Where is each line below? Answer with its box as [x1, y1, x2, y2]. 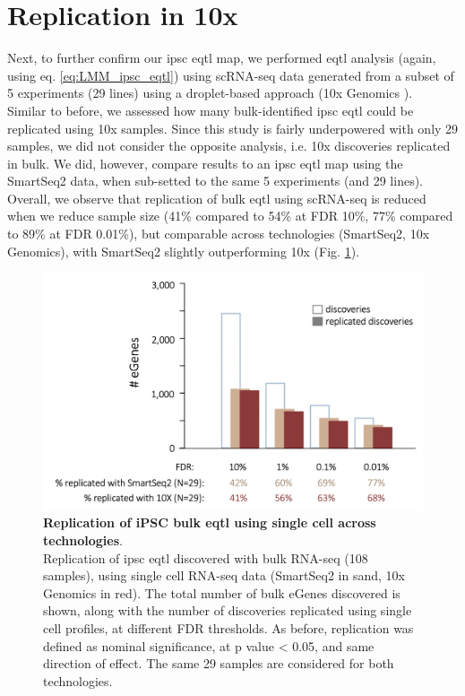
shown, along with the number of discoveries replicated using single [43, 601, 412, 620]
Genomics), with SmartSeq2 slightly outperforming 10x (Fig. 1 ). [7, 241, 359, 260]
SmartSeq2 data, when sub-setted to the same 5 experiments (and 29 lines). [7, 171, 423, 190]
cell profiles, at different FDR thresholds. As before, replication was [43, 618, 414, 637]
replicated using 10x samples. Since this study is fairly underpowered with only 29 [7, 118, 459, 137]
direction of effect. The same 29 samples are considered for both [43, 654, 394, 673]
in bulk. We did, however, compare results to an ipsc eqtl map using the [7, 153, 403, 172]
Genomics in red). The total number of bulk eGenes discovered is [43, 583, 400, 602]
